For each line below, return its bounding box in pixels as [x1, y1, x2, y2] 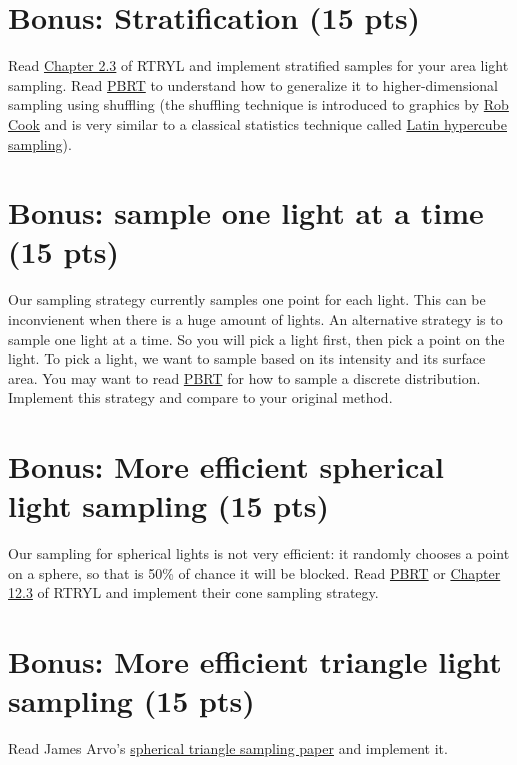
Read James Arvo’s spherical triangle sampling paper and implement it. [8, 738, 448, 759]
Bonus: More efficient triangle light [8, 641, 502, 682]
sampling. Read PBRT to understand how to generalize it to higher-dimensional [8, 74, 498, 95]
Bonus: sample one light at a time [8, 192, 484, 233]
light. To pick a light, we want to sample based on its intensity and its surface [8, 348, 486, 369]
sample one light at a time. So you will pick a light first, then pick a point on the [8, 328, 505, 349]
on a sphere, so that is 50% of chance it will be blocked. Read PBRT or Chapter [8, 562, 501, 583]
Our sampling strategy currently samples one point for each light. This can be [8, 289, 486, 310]
